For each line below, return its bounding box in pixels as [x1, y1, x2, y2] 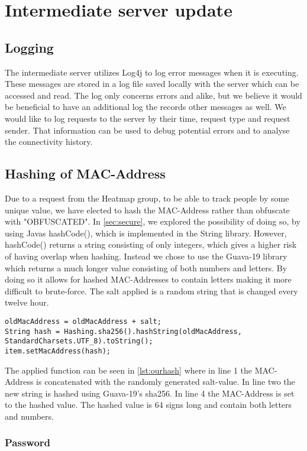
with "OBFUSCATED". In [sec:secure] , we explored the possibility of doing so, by [5, 215, 300, 228]
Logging [5, 38, 54, 56]
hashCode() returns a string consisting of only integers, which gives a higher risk [5, 238, 297, 251]
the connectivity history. [5, 135, 93, 148]
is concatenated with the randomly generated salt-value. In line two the [36, 375, 295, 388]
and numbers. [5, 410, 54, 422]
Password [5, 435, 51, 450]
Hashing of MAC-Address [5, 164, 166, 183]
